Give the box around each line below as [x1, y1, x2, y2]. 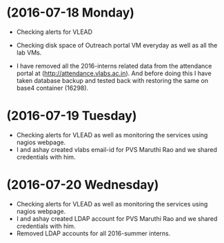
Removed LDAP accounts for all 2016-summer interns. [16, 229, 171, 237]
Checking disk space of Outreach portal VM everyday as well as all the [16, 41, 218, 49]
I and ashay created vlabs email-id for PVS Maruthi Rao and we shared [16, 145, 218, 153]
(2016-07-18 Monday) [6, 5, 135, 21]
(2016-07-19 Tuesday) [6, 108, 137, 124]
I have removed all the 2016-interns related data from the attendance [16, 61, 212, 70]
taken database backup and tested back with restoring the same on [16, 76, 208, 84]
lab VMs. [16, 48, 42, 57]
